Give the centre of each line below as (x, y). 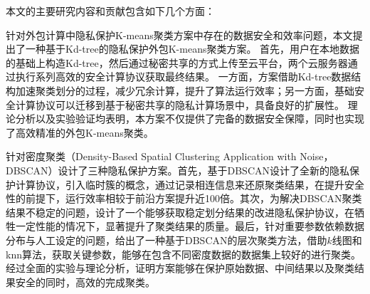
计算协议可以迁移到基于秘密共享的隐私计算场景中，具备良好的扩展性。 (180, 104)
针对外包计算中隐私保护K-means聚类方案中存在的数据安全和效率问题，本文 (179, 35)
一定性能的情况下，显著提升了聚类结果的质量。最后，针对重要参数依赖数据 (190, 226)
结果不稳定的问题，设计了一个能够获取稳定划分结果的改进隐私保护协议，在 (180, 212)
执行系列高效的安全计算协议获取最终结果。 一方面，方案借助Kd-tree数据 (183, 77)
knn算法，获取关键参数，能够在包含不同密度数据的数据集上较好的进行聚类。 (183, 254)
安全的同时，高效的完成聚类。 (85, 282)
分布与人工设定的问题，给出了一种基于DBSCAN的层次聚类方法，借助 (166, 240)
